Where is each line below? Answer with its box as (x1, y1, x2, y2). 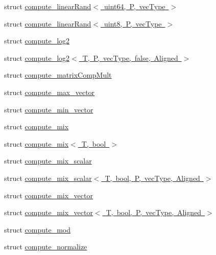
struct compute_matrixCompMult (4, 69, 112, 80)
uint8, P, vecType (104, 18, 162, 29)
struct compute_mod (4, 224, 71, 235)
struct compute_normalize (4, 241, 87, 252)
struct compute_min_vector (4, 104, 93, 114)
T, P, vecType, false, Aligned (82, 52, 178, 63)
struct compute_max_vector (4, 86, 95, 97)
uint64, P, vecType (104, 1, 165, 11)
